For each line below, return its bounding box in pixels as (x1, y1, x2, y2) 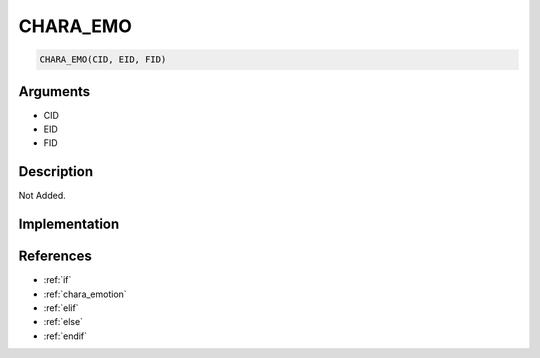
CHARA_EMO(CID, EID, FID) (39, 54, 167, 65)
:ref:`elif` (43, 302, 79, 314)
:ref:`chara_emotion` (43, 288, 127, 300)
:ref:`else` (43, 316, 84, 328)
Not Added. (18, 190, 67, 202)
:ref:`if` (43, 274, 72, 286)
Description (18, 163, 94, 180)
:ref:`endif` (43, 330, 88, 342)
